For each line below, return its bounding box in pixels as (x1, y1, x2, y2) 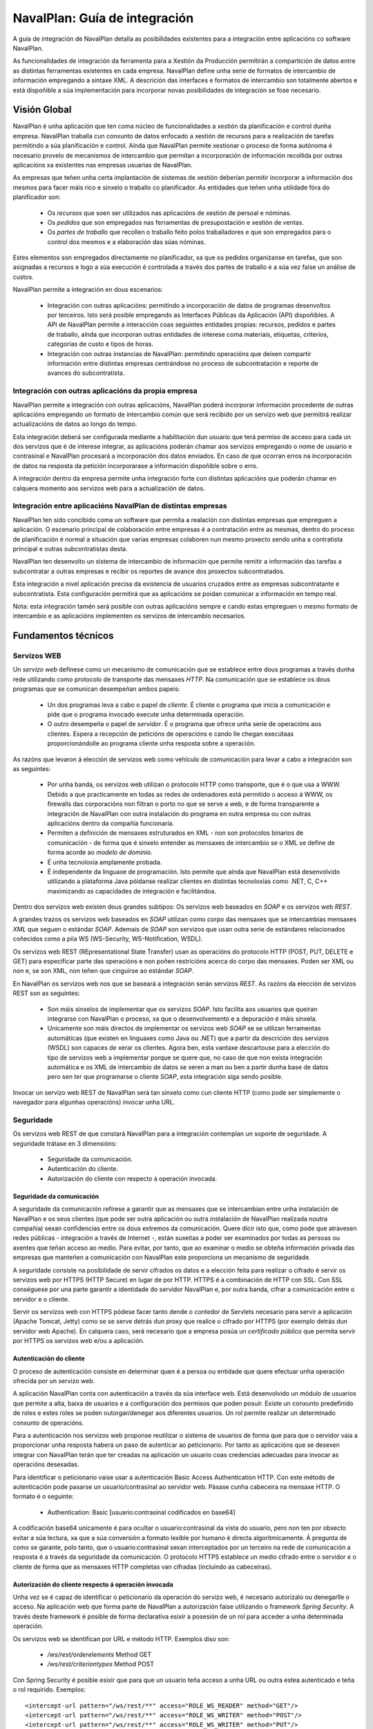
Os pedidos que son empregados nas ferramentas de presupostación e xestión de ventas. (47, 218, 304, 226)
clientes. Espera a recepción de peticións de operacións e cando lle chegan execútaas (47, 730, 294, 738)
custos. (12, 272, 34, 281)
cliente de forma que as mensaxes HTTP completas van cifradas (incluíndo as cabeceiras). (12, 1562, 272, 1571)
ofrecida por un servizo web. (12, 1377, 95, 1385)
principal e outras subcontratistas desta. (12, 544, 128, 553)
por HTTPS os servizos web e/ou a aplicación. (12, 1337, 145, 1345)
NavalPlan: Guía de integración (12, 10, 194, 26)
